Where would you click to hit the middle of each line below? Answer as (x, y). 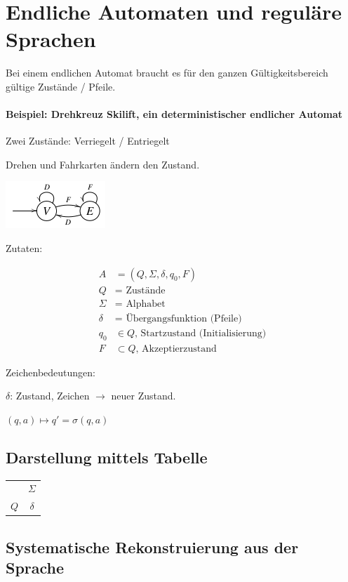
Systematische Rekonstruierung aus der (152, 547)
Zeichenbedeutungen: (51, 372)
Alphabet (146, 304)
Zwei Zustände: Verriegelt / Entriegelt (88, 141)
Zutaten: (24, 248)
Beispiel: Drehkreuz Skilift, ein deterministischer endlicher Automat (174, 114)
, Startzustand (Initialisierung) (200, 333)
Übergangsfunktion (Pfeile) (184, 318)
